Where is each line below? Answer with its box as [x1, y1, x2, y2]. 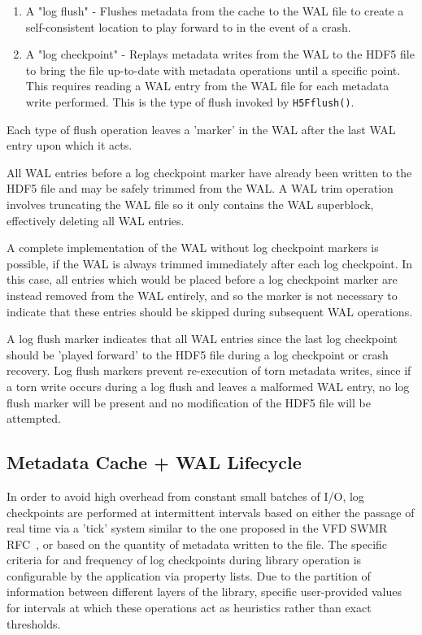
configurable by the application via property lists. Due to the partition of [7, 567, 371, 584]
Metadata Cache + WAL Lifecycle [7, 450, 302, 475]
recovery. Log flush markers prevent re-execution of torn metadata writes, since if [7, 362, 411, 379]
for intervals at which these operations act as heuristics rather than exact [7, 599, 372, 616]
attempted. [7, 410, 61, 427]
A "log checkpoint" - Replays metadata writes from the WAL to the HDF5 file [25, 46, 415, 63]
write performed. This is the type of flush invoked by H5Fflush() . [25, 93, 355, 110]
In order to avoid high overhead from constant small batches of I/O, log [7, 487, 364, 504]
